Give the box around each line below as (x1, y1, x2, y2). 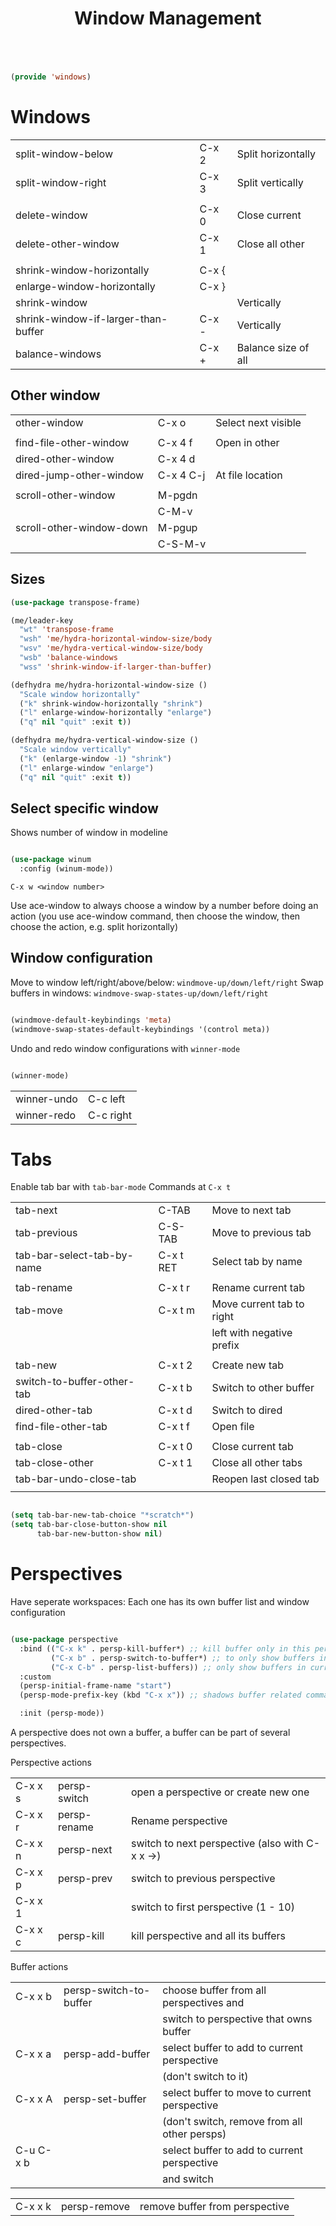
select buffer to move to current (162, 2086, 312, 2099)
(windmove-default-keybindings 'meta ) (10, 1015, 172, 1025)
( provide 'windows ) (10, 72, 92, 82)
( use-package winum (10, 855, 92, 865)
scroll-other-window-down (15, 520, 148, 534)
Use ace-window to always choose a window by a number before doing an (10, 900, 319, 912)
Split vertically (236, 176, 304, 189)
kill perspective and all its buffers (130, 1929, 287, 1942)
